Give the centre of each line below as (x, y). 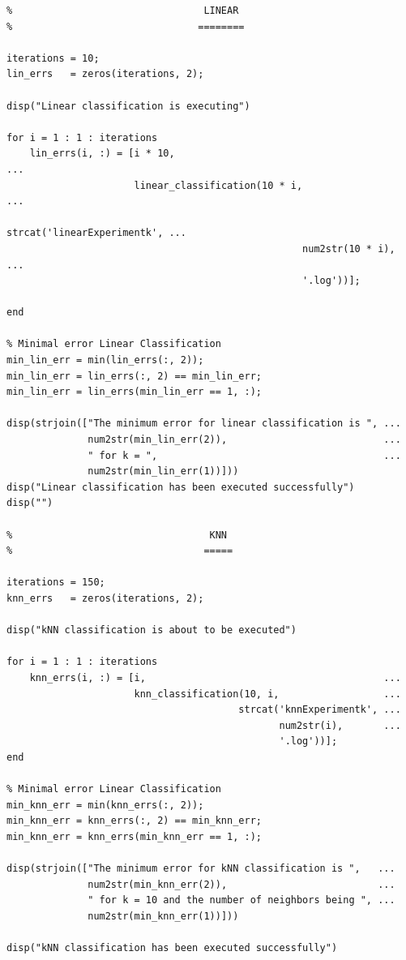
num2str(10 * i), (349, 249)
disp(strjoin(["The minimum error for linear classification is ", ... (204, 424)
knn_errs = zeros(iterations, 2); (105, 598)
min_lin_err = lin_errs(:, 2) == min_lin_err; (134, 376)
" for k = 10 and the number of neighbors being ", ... (241, 900)
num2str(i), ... (340, 725)
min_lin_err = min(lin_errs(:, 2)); (105, 360)
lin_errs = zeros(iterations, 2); (105, 74)
